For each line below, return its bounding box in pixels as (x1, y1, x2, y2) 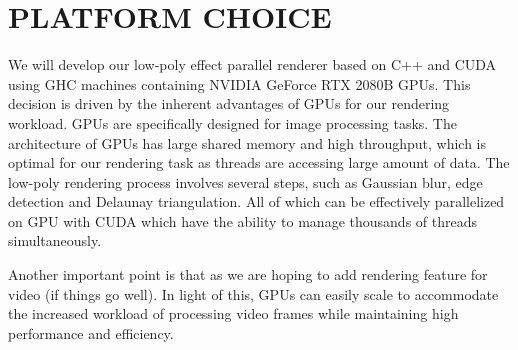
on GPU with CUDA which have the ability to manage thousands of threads (8, 210, 477, 231)
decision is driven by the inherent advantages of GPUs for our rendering (8, 93, 450, 114)
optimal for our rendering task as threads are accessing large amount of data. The (8, 152, 510, 173)
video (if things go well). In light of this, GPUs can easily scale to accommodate (8, 283, 499, 304)
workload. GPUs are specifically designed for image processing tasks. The (8, 112, 457, 133)
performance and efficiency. (8, 322, 174, 343)
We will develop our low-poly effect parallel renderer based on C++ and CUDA (8, 54, 497, 75)
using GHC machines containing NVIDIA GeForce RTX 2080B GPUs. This (8, 73, 471, 94)
